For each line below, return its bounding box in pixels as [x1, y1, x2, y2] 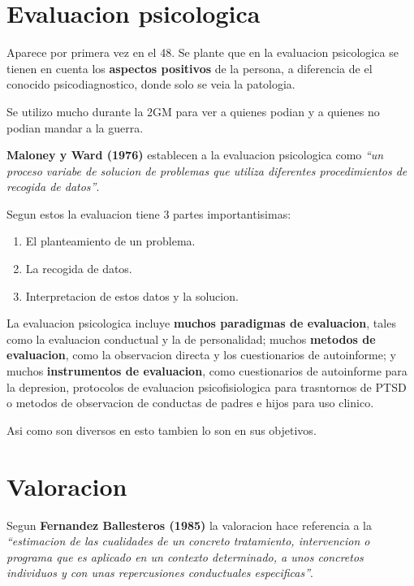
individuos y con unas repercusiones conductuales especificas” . [6, 564, 313, 581]
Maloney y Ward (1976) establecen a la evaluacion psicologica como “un [6, 146, 384, 163]
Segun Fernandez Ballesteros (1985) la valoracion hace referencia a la [6, 516, 372, 533]
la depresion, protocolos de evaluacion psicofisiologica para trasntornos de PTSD [6, 378, 407, 395]
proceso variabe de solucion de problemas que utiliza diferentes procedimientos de [6, 162, 408, 179]
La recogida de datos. [25, 260, 132, 277]
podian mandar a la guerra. [6, 119, 144, 136]
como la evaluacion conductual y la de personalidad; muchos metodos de [6, 330, 376, 347]
